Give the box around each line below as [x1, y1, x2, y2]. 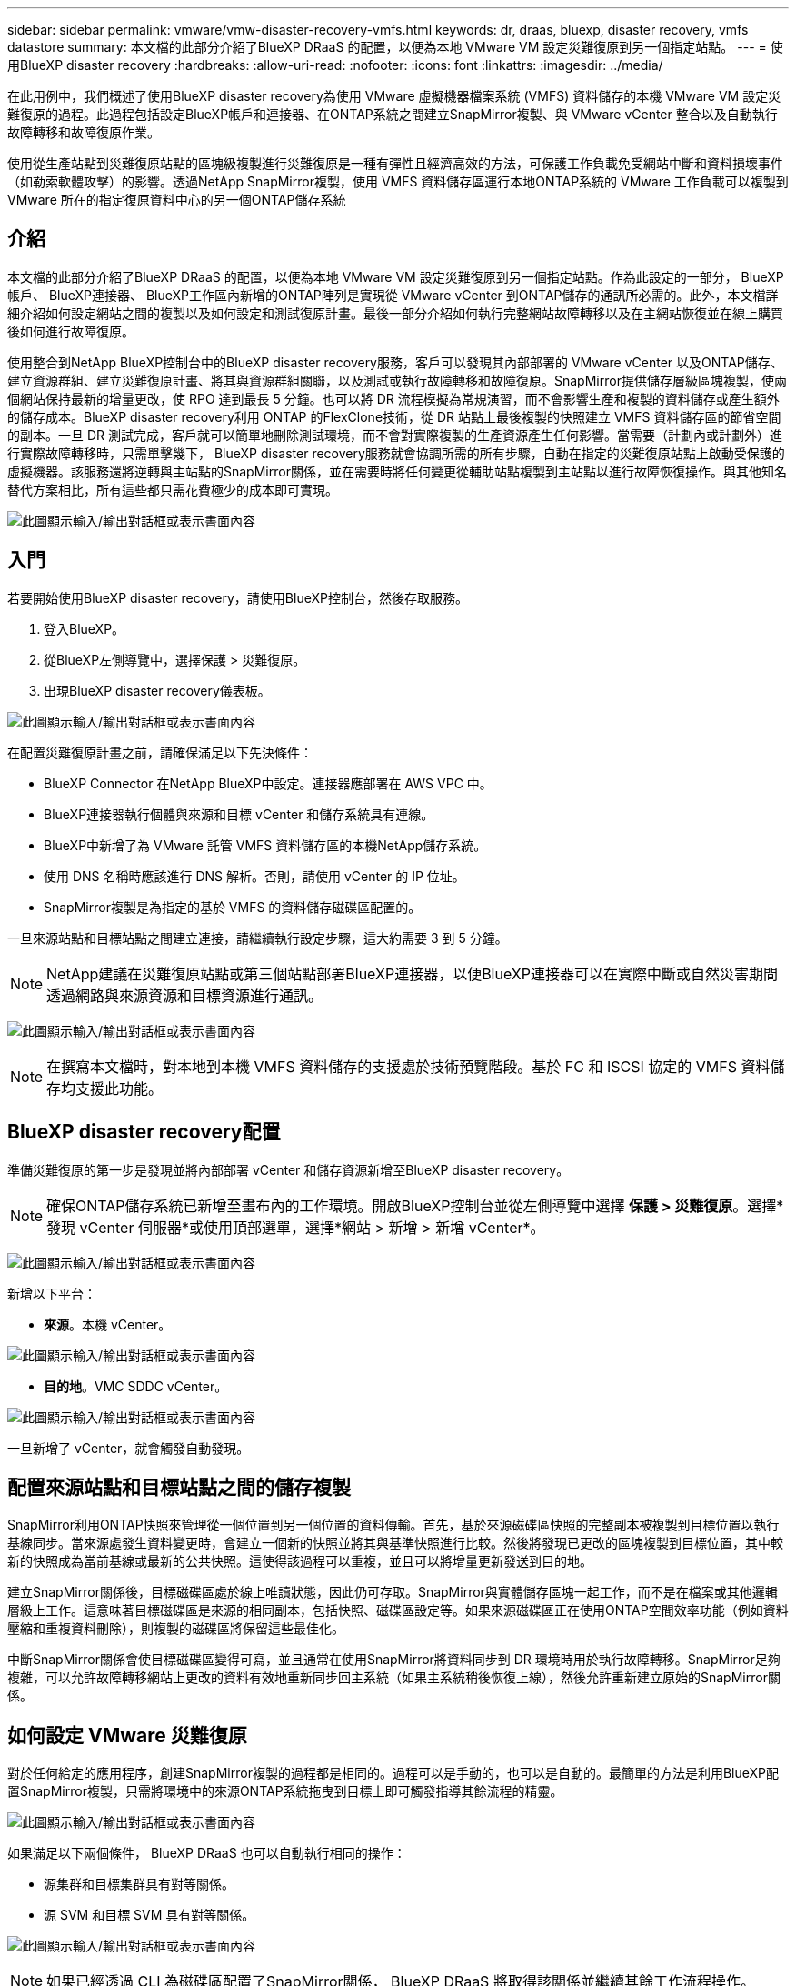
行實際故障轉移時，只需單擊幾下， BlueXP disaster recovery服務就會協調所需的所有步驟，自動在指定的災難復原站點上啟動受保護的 [7, 445, 785, 461]
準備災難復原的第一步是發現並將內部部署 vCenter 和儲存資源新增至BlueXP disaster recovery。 [7, 1161, 570, 1178]
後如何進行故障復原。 [7, 323, 134, 339]
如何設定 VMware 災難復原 [7, 1723, 247, 1747]
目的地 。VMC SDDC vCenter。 [44, 1378, 228, 1394]
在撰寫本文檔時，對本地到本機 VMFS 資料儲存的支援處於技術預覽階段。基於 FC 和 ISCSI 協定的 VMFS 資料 [46, 1057, 771, 1076]
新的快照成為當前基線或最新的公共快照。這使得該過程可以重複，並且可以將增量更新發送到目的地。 [7, 1553, 592, 1570]
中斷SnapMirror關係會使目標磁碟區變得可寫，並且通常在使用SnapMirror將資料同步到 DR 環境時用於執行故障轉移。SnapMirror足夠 [7, 1651, 781, 1668]
